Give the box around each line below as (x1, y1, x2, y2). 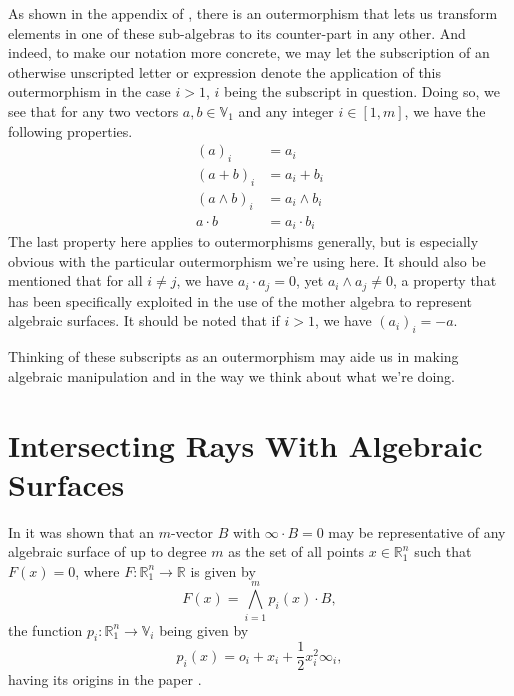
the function (8, 619, 83, 640)
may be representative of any (328, 521, 506, 542)
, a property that (392, 270, 497, 291)
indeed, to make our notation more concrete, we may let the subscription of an (8, 42, 490, 63)
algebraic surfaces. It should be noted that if (8, 310, 280, 331)
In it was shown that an (8, 521, 154, 542)
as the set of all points (228, 541, 365, 562)
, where (75, 560, 120, 581)
